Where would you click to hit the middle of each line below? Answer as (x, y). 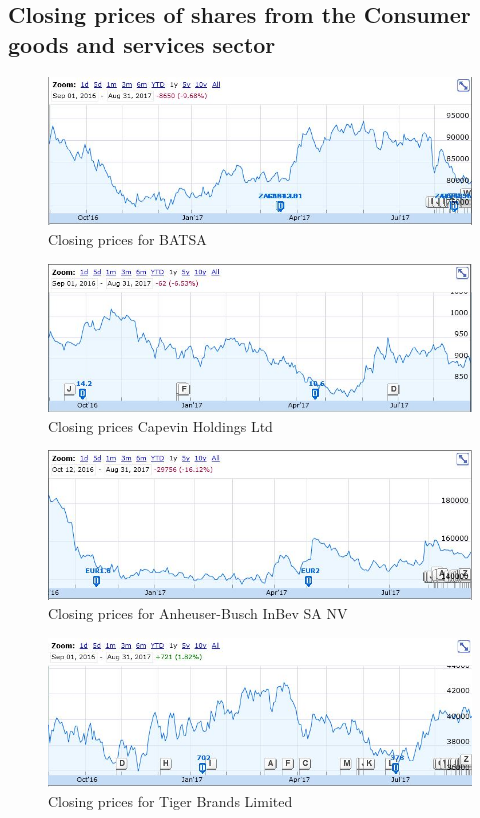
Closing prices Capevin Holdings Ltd (160, 425)
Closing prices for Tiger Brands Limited (170, 800)
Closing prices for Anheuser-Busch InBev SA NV (198, 613)
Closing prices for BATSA (127, 238)
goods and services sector (142, 43)
